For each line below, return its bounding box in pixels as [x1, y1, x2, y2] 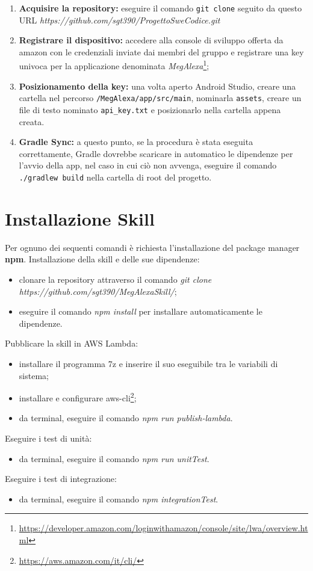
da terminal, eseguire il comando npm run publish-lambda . [19, 412, 233, 424]
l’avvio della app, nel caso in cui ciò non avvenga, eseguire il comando [19, 159, 277, 171]
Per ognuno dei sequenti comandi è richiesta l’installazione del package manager [5, 241, 300, 253]
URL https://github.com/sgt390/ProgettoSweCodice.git [19, 13, 220, 26]
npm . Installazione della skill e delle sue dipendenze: [5, 253, 200, 265]
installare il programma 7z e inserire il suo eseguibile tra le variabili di [19, 357, 278, 369]
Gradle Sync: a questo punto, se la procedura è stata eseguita [19, 135, 253, 148]
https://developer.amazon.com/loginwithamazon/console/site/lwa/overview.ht [19, 522, 308, 534]
